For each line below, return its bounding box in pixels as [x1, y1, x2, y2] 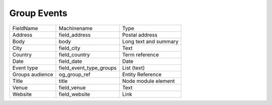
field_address [58, 31, 91, 38]
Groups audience [12, 71, 53, 78]
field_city [58, 44, 81, 51]
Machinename [58, 25, 93, 32]
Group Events [9, 8, 67, 19]
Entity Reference [122, 71, 162, 78]
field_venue [58, 84, 86, 91]
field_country [58, 51, 90, 58]
